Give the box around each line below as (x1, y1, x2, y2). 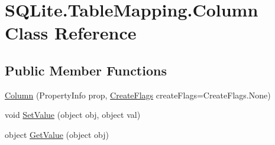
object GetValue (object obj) (5, 128, 109, 140)
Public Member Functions (5, 61, 167, 79)
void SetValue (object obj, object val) (5, 108, 141, 121)
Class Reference (5, 21, 137, 45)
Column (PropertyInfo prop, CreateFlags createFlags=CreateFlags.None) (5, 88, 271, 101)
